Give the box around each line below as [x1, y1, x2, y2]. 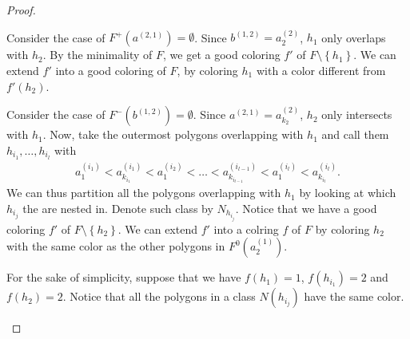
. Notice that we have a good [235, 199, 377, 216]
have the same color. [304, 288, 404, 305]
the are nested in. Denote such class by [22, 199, 213, 216]
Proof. [6, 2, 36, 18]
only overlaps [321, 29, 386, 45]
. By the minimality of [42, 46, 153, 63]
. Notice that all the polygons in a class [62, 288, 256, 305]
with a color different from [256, 62, 386, 78]
